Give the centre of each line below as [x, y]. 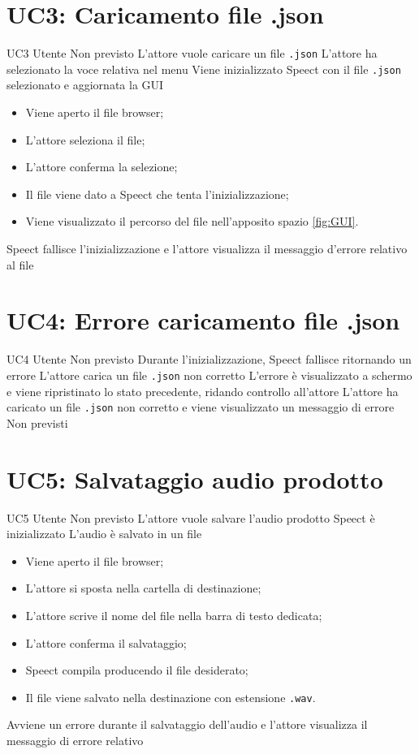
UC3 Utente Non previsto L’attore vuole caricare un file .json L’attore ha [192, 53]
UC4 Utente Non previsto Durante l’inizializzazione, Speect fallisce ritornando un [209, 359]
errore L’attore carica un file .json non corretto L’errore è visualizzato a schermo [209, 375]
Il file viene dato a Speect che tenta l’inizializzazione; [157, 194]
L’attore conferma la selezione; [102, 167]
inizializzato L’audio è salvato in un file [104, 534]
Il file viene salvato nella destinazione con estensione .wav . [171, 697]
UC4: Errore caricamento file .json [203, 320]
